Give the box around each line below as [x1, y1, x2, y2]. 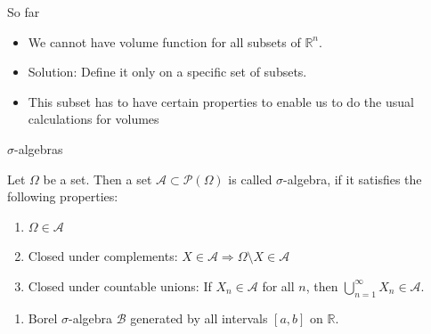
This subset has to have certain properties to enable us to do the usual [28, 92, 414, 110]
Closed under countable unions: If [28, 276, 212, 295]
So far [7, 3, 40, 20]
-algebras [14, 139, 63, 158]
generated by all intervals [130, 308, 268, 327]
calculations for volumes [28, 110, 159, 128]
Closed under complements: [28, 247, 178, 265]
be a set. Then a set [43, 169, 152, 188]
